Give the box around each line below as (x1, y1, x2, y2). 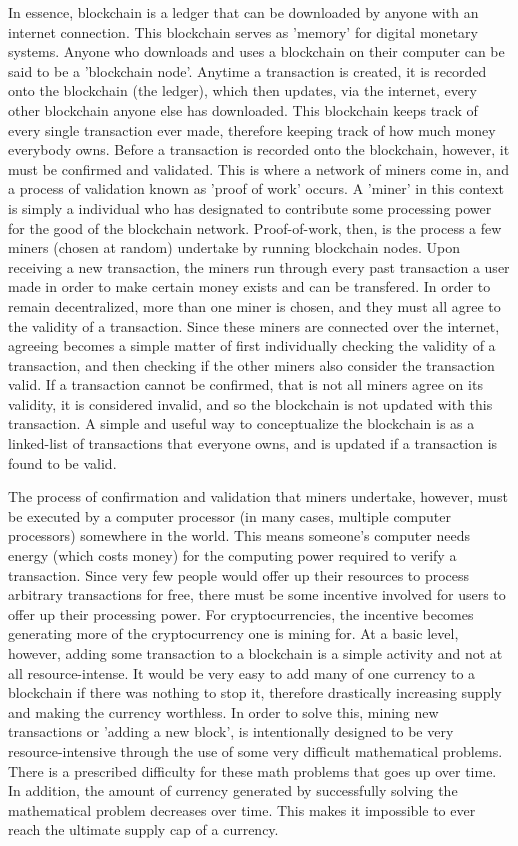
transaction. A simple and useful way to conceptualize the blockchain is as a (8, 413, 475, 434)
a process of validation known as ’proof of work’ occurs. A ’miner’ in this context (8, 178, 505, 199)
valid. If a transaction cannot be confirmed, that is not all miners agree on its (8, 374, 483, 395)
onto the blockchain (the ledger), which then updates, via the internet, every (8, 80, 477, 101)
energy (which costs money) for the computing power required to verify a (8, 545, 457, 566)
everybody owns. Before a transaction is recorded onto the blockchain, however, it (8, 139, 510, 160)
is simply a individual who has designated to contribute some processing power (8, 197, 492, 218)
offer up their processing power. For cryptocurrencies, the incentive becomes (8, 603, 474, 624)
